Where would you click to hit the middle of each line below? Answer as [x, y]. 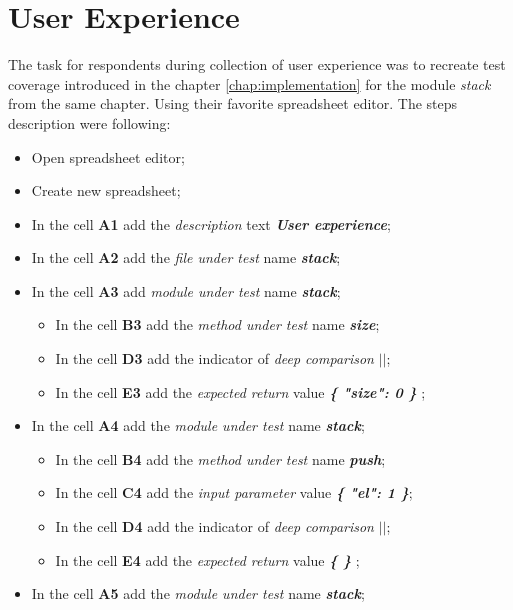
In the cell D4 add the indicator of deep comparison [214, 526]
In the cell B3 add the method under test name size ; [217, 324]
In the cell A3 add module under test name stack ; [186, 290]
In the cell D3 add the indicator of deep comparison [214, 358]
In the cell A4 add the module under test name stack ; [198, 425]
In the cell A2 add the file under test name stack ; [186, 257]
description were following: [89, 122]
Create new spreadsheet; [106, 190]
